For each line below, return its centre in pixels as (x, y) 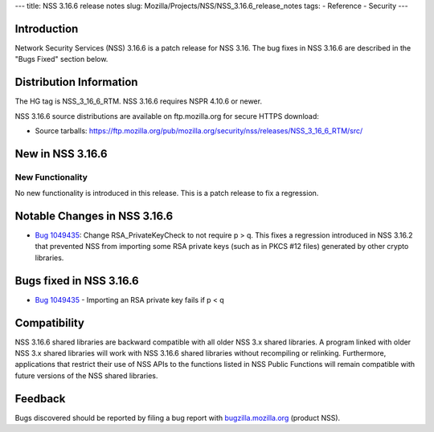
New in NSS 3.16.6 (61, 154)
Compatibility (49, 322)
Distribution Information (76, 82)
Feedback (40, 399)
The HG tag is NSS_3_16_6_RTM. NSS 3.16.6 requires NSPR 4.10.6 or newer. (139, 101)
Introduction (47, 29)
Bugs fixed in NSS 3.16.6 (77, 281)
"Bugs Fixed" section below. (61, 59)
